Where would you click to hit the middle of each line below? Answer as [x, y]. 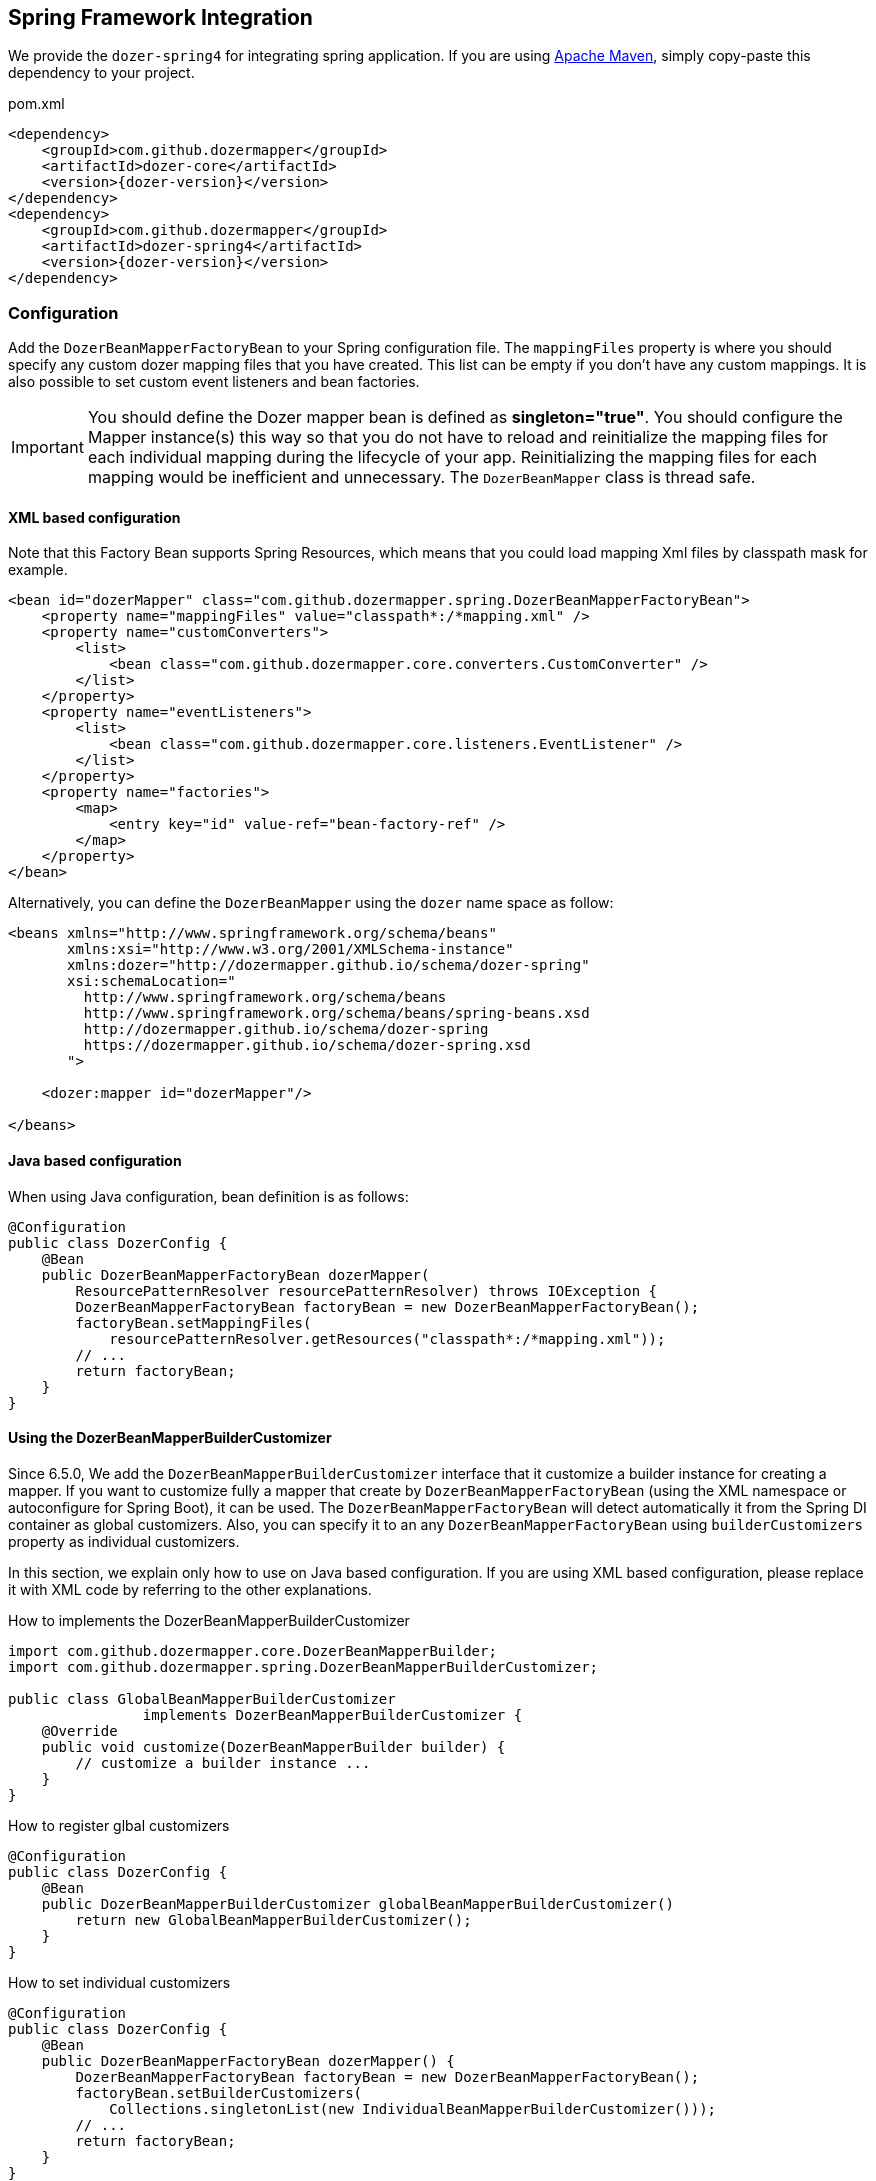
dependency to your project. [101, 73]
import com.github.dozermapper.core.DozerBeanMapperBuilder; [252, 1650]
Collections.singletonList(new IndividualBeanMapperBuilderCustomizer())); [413, 2108]
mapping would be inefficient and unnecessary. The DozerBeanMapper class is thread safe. [421, 477]
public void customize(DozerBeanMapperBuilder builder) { [273, 1746]
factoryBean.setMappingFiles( [193, 1322]
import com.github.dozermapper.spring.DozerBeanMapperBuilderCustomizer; [303, 1666]
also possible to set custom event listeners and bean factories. [214, 382]
